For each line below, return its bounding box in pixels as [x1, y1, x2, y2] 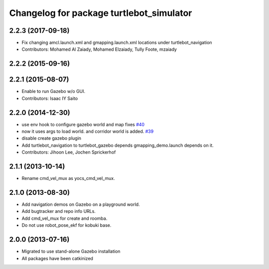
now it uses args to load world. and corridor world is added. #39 [21, 128, 154, 134]
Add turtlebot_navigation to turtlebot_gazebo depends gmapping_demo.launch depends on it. [21, 142, 214, 148]
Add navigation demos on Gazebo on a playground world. [21, 201, 140, 207]
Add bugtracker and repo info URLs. [21, 208, 96, 214]
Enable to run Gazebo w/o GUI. [21, 89, 86, 94]
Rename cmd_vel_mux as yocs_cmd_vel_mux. [21, 176, 115, 181]
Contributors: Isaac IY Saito [21, 95, 78, 101]
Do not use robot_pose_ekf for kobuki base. [21, 222, 112, 228]
